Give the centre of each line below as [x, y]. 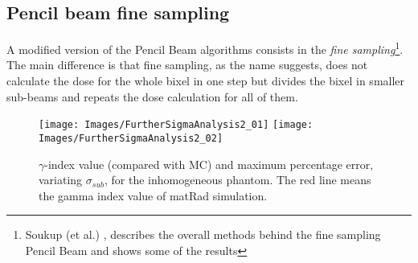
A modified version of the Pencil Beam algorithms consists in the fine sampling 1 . [205, 48]
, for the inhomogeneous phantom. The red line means [238, 180]
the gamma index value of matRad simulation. [153, 195]
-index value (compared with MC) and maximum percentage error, [209, 164]
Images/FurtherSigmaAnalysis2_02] [131, 138]
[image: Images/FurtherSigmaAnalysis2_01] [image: [176, 125]
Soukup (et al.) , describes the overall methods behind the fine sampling [203, 234]
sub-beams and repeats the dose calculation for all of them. [152, 96]
